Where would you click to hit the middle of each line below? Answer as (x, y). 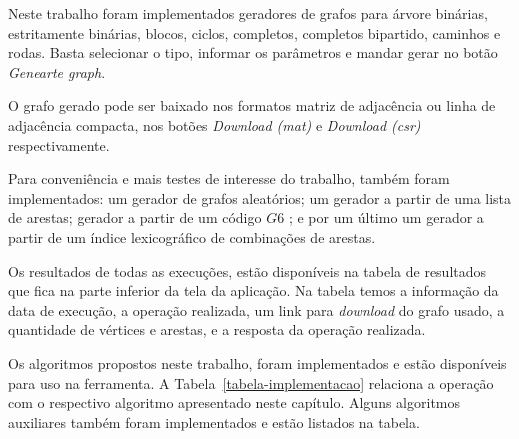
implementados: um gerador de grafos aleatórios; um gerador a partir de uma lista (260, 197)
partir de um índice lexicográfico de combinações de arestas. (192, 236)
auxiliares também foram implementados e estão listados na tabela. (214, 421)
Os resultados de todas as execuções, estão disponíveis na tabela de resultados (247, 270)
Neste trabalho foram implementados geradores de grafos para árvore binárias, (248, 13)
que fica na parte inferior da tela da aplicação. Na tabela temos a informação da (253, 290)
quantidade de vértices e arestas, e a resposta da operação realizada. (217, 329)
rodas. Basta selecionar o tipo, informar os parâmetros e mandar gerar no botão (253, 52)
